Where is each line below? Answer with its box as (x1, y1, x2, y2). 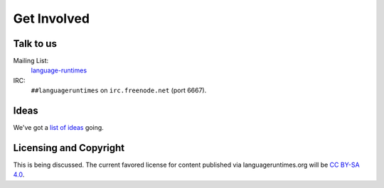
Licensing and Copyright (13, 142, 125, 154)
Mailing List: (13, 57, 49, 65)
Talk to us (13, 38, 57, 50)
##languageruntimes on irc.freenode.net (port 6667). (31, 86, 207, 95)
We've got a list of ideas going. (13, 123, 105, 132)
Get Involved (13, 11, 90, 26)
